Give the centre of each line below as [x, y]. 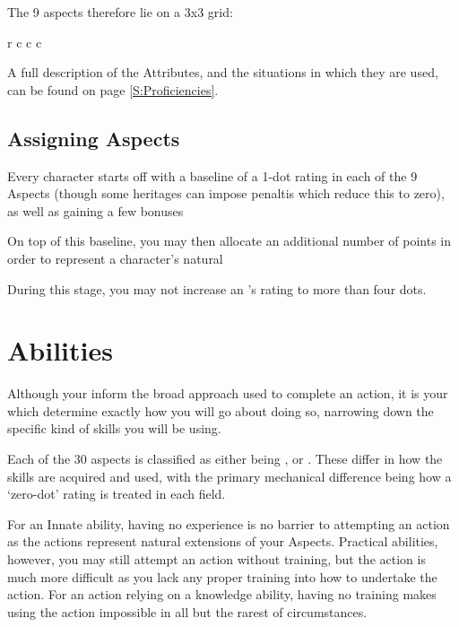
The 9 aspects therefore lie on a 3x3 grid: [120, 12]
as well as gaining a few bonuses [95, 210]
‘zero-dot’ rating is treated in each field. [117, 494]
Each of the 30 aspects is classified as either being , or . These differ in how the [225, 459]
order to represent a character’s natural [115, 258]
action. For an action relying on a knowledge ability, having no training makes [222, 594]
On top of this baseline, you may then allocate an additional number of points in [229, 241]
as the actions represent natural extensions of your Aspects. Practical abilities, [223, 541]
